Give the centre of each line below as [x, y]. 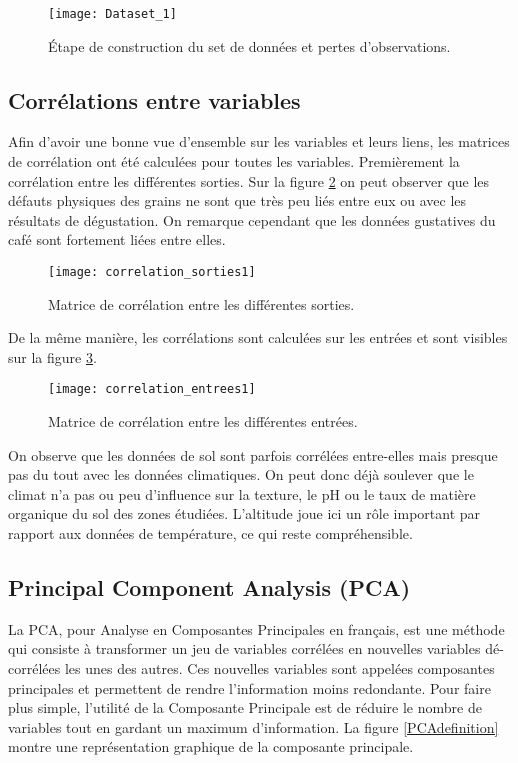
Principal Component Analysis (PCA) [209, 587]
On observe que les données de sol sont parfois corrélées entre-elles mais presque [253, 454]
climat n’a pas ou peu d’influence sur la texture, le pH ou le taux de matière [242, 493]
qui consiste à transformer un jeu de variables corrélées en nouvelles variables [244, 648]
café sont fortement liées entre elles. [117, 239]
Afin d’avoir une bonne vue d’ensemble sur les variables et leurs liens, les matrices [259, 141]
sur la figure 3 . [52, 356]
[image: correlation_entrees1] [152, 389]
